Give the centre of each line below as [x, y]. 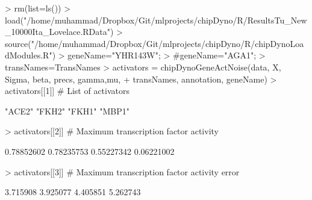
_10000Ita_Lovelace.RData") [59, 32]
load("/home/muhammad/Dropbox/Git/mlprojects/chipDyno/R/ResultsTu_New [156, 20]
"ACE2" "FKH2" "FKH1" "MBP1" [67, 111]
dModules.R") [30, 55]
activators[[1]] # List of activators [67, 91]
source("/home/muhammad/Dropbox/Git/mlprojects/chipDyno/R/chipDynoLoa [154, 43]
